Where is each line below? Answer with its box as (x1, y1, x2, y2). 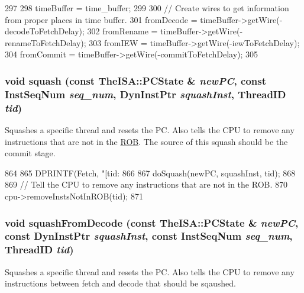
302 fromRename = (87, 25, 158, 37)
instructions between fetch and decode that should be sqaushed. (5, 277, 236, 289)
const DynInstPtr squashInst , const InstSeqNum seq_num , (5, 228, 293, 243)
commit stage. (5, 147, 56, 159)
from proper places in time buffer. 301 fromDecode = (5, 13, 198, 25)
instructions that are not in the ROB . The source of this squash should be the (5, 135, 288, 147)
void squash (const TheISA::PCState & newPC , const (5, 73, 267, 88)
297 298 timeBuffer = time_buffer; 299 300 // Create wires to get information (5, 2, 289, 14)
